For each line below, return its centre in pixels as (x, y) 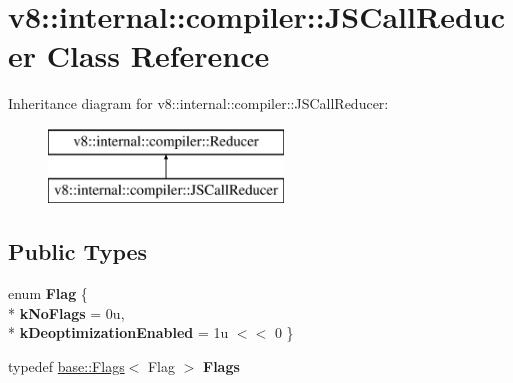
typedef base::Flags (66, 366)
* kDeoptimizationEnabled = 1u (118, 332)
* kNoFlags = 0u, (66, 312)
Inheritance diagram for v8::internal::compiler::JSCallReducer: (198, 103)
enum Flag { (48, 293)
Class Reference (158, 55)
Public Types (78, 251)
